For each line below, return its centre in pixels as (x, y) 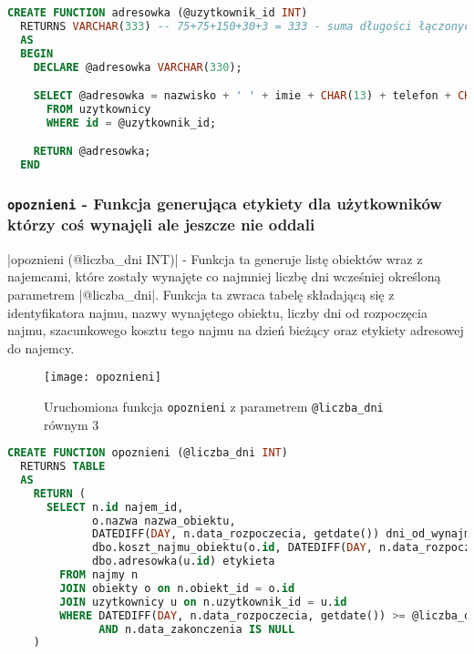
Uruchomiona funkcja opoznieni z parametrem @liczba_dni (214, 406)
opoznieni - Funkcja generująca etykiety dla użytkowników (225, 203)
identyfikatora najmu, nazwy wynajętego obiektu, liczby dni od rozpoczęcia (217, 312)
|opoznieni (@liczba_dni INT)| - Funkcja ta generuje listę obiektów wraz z (215, 258)
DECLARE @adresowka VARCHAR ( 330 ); (138, 67)
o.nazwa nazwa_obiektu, (164, 521)
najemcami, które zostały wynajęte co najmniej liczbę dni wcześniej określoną (224, 276)
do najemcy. (41, 347)
